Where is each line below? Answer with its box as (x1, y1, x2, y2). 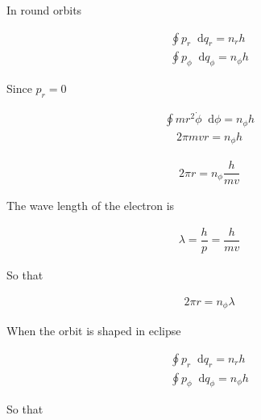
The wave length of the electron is (6, 197, 175, 214)
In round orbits (6, 2, 82, 18)
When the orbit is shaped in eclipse (6, 322, 181, 339)
